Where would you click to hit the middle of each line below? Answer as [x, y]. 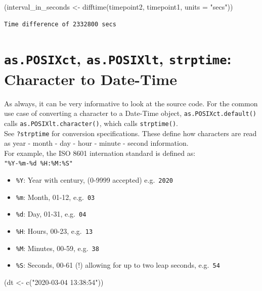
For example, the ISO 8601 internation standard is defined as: [100, 153]
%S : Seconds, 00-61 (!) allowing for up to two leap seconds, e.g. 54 [118, 265]
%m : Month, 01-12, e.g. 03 [55, 197]
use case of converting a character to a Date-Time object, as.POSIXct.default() [130, 113]
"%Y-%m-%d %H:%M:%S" [39, 164]
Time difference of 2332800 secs [60, 24]
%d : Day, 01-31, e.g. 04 [51, 214]
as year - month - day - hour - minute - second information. [96, 143]
